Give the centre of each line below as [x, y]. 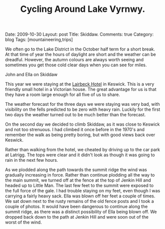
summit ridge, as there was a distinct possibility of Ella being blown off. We [81, 212]
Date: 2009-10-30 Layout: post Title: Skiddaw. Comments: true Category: [80, 34]
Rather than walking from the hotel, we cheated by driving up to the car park [82, 150]
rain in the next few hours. [32, 160]
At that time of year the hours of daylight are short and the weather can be [81, 54]
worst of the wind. [23, 222]
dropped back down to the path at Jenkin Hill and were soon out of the [77, 217]
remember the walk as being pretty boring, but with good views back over [80, 135]
